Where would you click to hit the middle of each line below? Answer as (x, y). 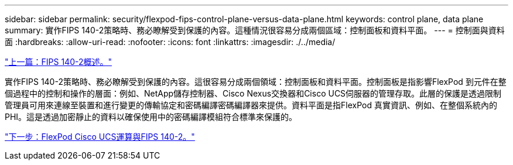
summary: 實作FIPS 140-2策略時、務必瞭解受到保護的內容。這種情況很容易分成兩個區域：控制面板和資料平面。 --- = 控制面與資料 (255, 30)
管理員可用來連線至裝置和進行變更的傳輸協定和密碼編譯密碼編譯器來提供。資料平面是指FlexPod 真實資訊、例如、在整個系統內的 (251, 105)
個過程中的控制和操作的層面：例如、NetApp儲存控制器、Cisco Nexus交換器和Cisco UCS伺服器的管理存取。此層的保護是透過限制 (253, 93)
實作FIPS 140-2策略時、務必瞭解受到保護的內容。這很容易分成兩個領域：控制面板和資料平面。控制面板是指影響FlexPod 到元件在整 (256, 82)
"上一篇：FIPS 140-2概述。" (59, 62)
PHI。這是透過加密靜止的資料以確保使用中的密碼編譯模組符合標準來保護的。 (151, 117)
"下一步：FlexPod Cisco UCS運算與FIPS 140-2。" (100, 137)
